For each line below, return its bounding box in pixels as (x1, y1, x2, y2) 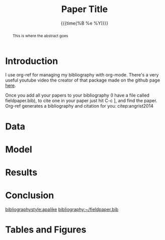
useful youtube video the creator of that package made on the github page (5, 77, 160, 84)
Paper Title (61, 4, 108, 15)
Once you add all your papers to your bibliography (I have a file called (5, 92, 150, 99)
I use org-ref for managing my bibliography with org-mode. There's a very (5, 72, 159, 78)
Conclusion (5, 190, 54, 201)
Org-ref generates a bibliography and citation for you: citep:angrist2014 (5, 103, 153, 109)
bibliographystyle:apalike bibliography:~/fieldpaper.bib (5, 206, 119, 212)
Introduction (5, 55, 58, 66)
